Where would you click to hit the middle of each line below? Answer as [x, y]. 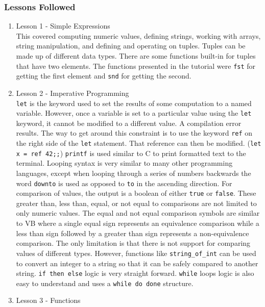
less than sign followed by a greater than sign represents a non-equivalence [132, 233]
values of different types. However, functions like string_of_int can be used [136, 253]
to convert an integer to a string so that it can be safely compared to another [137, 263]
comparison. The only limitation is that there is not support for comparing [133, 243]
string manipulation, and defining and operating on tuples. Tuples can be [131, 46]
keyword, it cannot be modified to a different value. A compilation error [129, 123]
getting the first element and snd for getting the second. [104, 76]
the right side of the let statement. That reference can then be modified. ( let [139, 143]
